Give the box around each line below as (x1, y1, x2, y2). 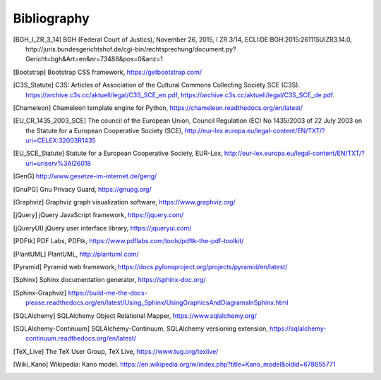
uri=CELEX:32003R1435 (25, 136, 97, 145)
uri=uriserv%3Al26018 (25, 159, 92, 167)
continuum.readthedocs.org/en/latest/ (25, 334, 137, 343)
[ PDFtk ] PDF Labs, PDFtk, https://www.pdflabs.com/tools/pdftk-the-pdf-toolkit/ (13, 237, 244, 245)
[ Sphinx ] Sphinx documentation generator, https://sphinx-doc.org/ (13, 276, 206, 284)
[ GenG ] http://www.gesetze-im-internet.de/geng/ (13, 172, 157, 180)
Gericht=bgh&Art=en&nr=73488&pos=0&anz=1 (25, 55, 164, 63)
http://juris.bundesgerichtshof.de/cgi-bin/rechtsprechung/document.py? (25, 44, 236, 53)
